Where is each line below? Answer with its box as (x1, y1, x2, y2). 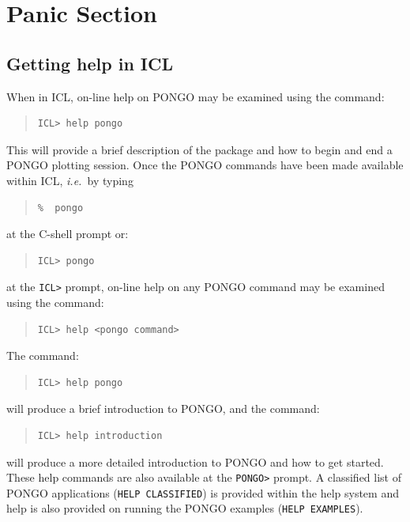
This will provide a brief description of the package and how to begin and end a (6, 141, 393, 157)
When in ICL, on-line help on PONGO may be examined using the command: (6, 88, 385, 104)
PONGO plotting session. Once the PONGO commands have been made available (6, 157, 404, 173)
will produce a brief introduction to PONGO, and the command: (6, 400, 320, 417)
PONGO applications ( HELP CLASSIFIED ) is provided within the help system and (6, 484, 399, 501)
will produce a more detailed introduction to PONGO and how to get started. (6, 453, 384, 470)
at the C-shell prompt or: (6, 225, 129, 242)
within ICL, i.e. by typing (6, 172, 134, 188)
